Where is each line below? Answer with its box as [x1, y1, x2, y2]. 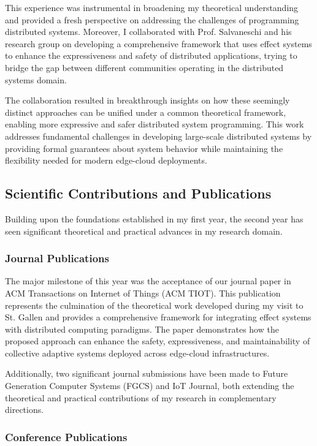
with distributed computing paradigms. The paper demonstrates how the [5, 322, 279, 335]
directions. [5, 403, 44, 416]
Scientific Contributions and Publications [5, 184, 272, 203]
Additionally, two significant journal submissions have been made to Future [5, 367, 288, 380]
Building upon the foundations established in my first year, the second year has [5, 212, 304, 225]
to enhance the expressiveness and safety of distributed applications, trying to [5, 49, 297, 62]
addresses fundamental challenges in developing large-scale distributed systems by [5, 129, 312, 142]
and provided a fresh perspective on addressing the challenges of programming [5, 13, 299, 26]
